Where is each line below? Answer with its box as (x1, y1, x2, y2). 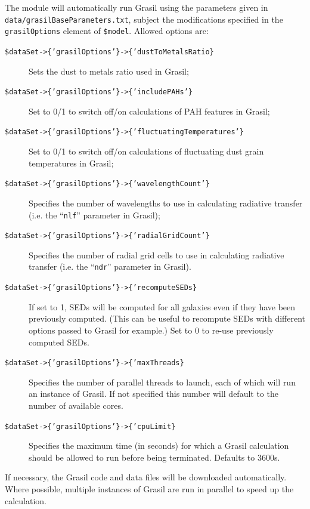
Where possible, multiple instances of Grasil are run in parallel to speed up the (5, 482, 294, 495)
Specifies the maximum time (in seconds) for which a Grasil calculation (29, 439, 289, 452)
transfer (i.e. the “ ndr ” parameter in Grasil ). (29, 260, 191, 273)
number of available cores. (29, 399, 123, 411)
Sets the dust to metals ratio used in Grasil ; (29, 64, 189, 77)
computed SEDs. (29, 335, 89, 348)
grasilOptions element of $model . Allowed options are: (5, 24, 209, 37)
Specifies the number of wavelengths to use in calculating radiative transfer (29, 196, 303, 209)
